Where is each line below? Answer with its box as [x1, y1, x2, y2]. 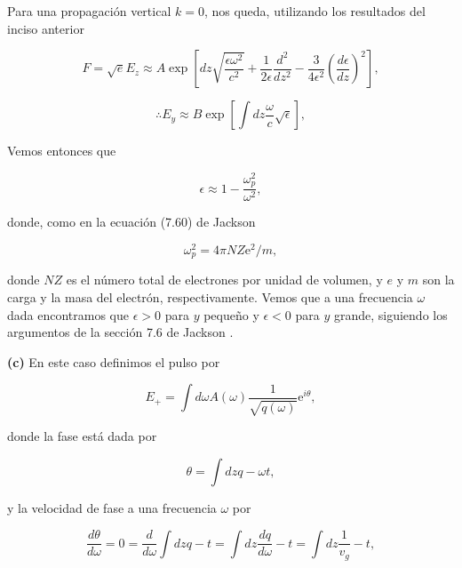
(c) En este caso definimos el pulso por [7, 352, 220, 371]
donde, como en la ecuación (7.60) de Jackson [7, 212, 256, 231]
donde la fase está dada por [7, 427, 157, 445]
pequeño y [203, 305, 259, 324]
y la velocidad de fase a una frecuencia [7, 499, 217, 517]
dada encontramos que [7, 305, 130, 324]
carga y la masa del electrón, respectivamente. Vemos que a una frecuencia [7, 288, 413, 307]
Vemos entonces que [7, 141, 116, 160]
